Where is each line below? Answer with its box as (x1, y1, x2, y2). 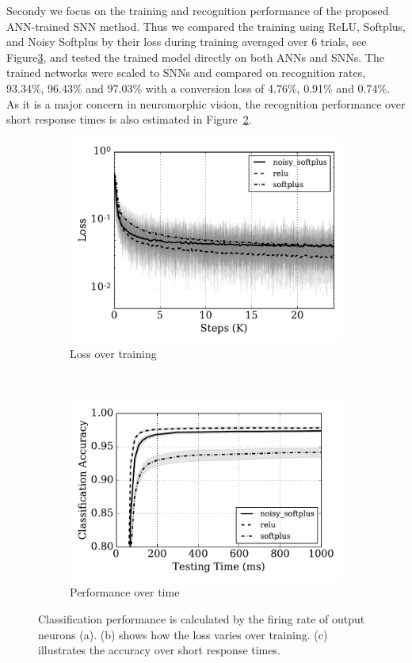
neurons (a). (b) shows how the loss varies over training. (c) (38, 626, 328, 642)
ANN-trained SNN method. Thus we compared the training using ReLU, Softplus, (6, 17, 406, 34)
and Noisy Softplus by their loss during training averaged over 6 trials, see (6, 33, 367, 50)
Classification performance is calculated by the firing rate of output (38, 611, 365, 627)
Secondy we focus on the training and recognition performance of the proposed (6, 2, 389, 18)
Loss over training (70, 345, 157, 362)
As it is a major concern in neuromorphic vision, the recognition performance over (6, 95, 406, 112)
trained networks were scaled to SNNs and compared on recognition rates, (6, 64, 366, 81)
